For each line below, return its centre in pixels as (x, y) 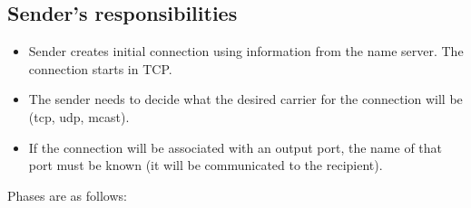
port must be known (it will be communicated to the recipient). (206, 165)
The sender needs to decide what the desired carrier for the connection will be (245, 99)
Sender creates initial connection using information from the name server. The (246, 51)
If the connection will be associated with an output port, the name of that (235, 147)
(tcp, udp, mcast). (79, 116)
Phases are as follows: (67, 195)
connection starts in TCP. (100, 68)
